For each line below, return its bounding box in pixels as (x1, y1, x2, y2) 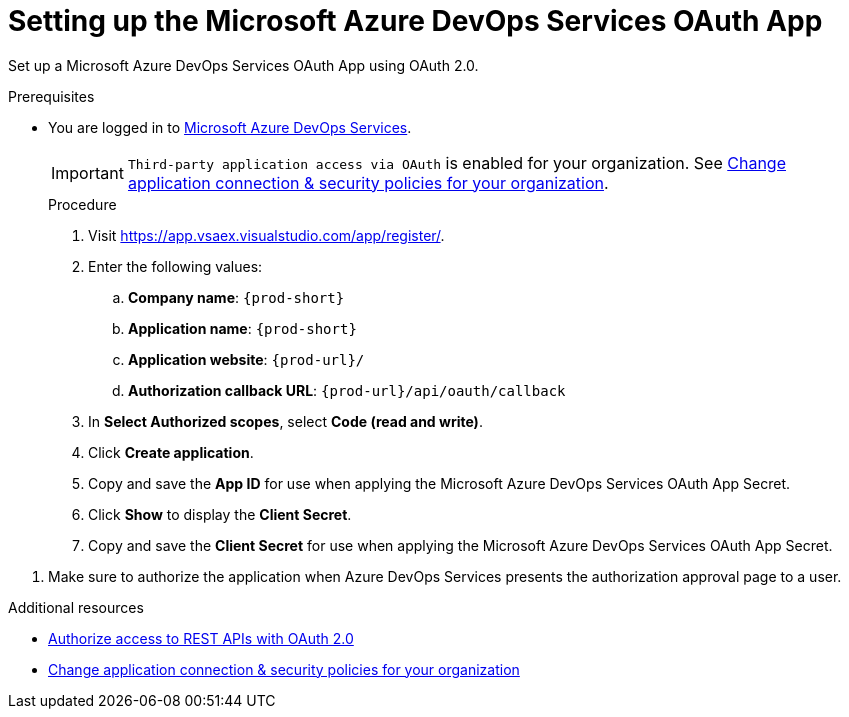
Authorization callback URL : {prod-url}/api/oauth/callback (128, 381, 566, 399)
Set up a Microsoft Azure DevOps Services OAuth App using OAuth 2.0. (8, 56, 479, 74)
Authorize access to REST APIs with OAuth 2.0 (48, 629, 354, 647)
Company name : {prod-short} (128, 288, 345, 306)
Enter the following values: (88, 257, 263, 275)
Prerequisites (8, 87, 95, 105)
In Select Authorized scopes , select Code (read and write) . (88, 412, 483, 430)
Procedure (48, 195, 117, 213)
